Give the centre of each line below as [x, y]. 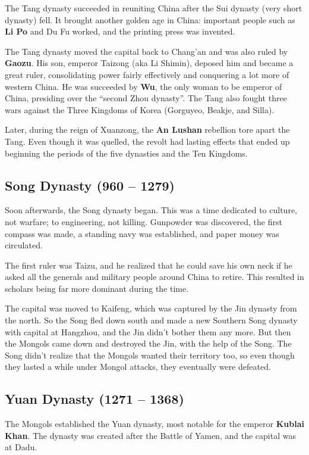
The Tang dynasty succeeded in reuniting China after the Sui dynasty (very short [154, 8]
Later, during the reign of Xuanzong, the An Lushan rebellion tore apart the [147, 130]
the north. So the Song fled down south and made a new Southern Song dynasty [151, 320]
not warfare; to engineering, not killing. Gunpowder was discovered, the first [144, 221]
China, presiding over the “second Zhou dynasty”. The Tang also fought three [146, 98]
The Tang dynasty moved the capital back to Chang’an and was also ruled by [146, 51]
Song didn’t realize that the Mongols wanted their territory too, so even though [150, 355]
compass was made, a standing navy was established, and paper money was [142, 233]
